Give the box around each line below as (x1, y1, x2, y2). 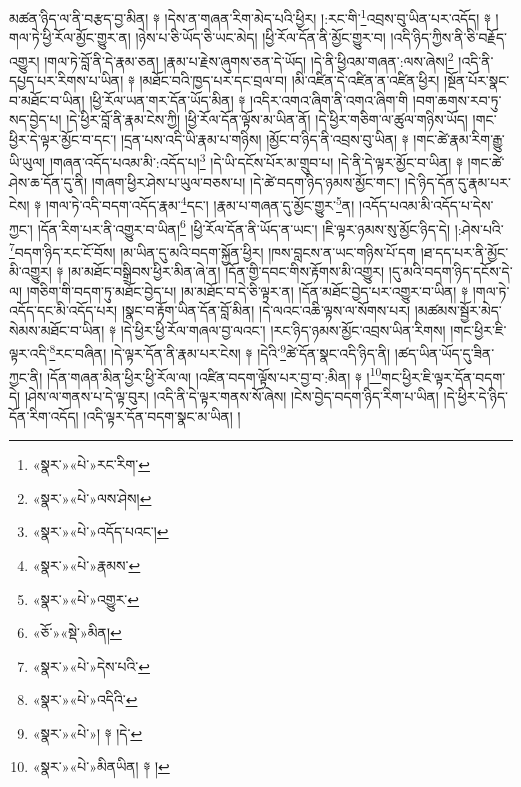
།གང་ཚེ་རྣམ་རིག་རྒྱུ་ (413, 128, 505, 149)
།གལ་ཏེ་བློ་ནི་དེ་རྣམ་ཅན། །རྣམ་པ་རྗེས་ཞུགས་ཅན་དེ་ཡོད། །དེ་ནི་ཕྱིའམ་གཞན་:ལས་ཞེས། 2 (44, 47, 454, 71)
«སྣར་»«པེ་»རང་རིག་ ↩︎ (32, 454, 150, 475)
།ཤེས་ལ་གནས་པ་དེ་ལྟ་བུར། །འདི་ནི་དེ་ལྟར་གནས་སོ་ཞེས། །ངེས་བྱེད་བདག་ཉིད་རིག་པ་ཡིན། (24, 385, 439, 406)
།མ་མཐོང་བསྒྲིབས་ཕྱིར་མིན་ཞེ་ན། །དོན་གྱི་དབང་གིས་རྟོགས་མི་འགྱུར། (68, 261, 385, 282)
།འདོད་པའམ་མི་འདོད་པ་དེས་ (358, 194, 494, 215)
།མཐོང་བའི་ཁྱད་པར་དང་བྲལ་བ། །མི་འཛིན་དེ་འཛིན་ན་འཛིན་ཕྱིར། (139, 70, 440, 91)
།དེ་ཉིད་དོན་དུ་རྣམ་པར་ (404, 171, 511, 192)
